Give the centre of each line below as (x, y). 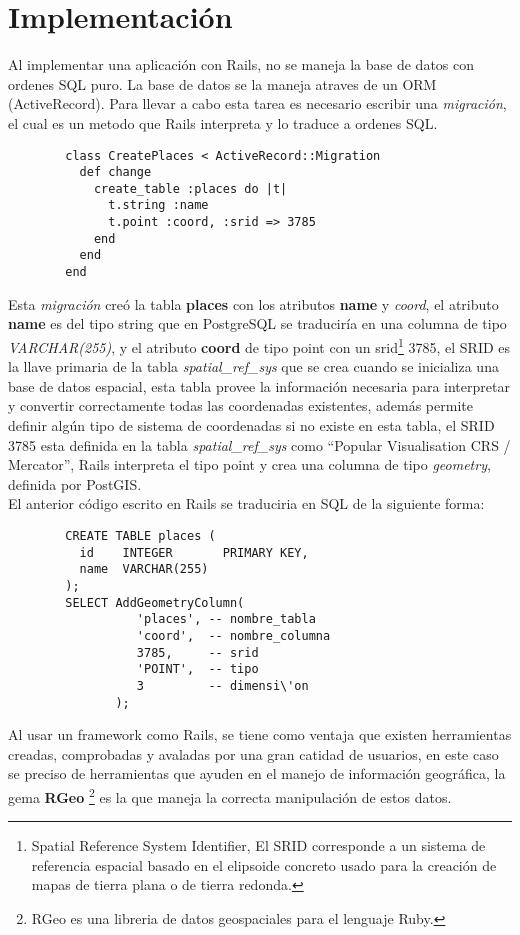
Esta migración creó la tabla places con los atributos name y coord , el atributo (253, 303)
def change (115, 172)
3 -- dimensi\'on (222, 685)
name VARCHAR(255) (144, 569)
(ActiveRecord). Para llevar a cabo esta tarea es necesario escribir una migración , (257, 103)
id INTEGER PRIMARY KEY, (194, 552)
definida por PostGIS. (75, 483)
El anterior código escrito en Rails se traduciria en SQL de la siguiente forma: (246, 503)
